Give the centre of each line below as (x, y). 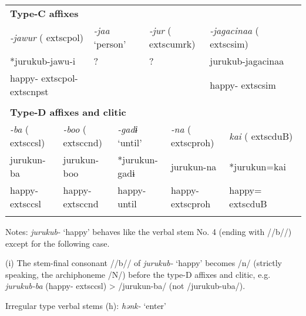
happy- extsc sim (243, 85)
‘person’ (110, 44)
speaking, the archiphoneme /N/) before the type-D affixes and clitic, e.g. (138, 274)
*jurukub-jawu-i (43, 61)
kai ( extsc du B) (261, 136)
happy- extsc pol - (44, 78)
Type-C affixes (44, 13)
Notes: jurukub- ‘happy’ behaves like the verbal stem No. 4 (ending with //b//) (149, 231)
